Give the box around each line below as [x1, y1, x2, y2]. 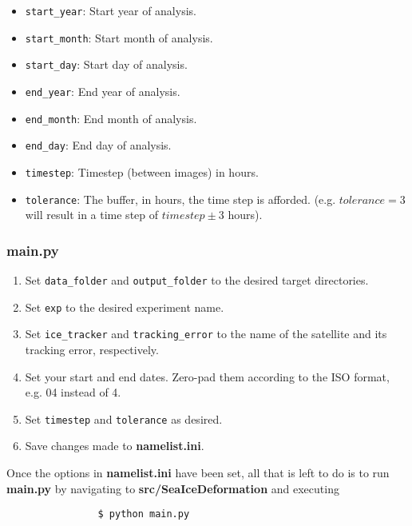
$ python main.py [97, 508, 190, 520]
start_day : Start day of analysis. [25, 56, 188, 73]
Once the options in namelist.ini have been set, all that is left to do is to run [6, 464, 390, 481]
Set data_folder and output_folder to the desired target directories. [25, 272, 369, 289]
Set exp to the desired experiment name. [25, 298, 224, 315]
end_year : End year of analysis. [25, 82, 180, 99]
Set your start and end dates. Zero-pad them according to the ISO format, [25, 368, 390, 385]
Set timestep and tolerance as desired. [25, 410, 223, 427]
